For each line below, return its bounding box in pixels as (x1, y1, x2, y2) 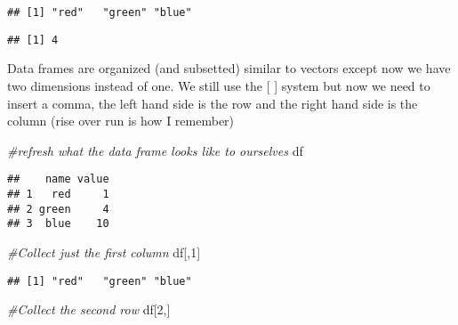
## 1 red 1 (7, 187, 109, 200)
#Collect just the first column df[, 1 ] (7, 242, 201, 261)
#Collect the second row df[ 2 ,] (7, 300, 171, 319)
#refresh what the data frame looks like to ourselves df (7, 141, 303, 159)
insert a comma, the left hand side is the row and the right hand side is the (7, 93, 418, 112)
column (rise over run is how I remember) (7, 111, 235, 130)
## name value (7, 173, 109, 186)
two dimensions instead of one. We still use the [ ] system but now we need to (7, 76, 430, 94)
